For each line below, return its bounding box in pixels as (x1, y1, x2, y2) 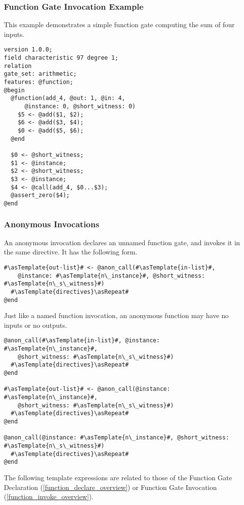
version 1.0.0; (4, 46, 53, 53)
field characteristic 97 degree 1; (4, 54, 119, 62)
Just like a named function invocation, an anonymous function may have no (4, 310, 229, 320)
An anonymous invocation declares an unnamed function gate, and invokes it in (4, 237, 240, 247)
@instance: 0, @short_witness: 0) (24, 103, 136, 110)
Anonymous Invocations (4, 218, 99, 230)
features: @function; (4, 79, 74, 86)
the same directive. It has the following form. (4, 247, 137, 257)
